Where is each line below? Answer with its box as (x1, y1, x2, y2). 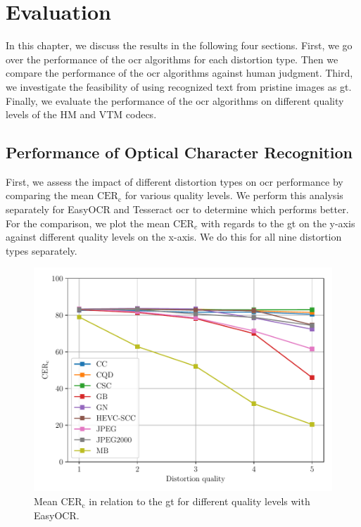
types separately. (6, 243, 77, 258)
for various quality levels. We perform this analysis (125, 188, 343, 203)
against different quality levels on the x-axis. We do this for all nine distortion (6, 229, 342, 244)
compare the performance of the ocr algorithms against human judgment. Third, (6, 65, 353, 80)
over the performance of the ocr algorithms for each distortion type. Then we (6, 51, 338, 66)
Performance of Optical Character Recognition (6, 141, 353, 163)
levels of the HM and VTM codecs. (6, 107, 157, 122)
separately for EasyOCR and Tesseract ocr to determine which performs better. (6, 202, 349, 217)
